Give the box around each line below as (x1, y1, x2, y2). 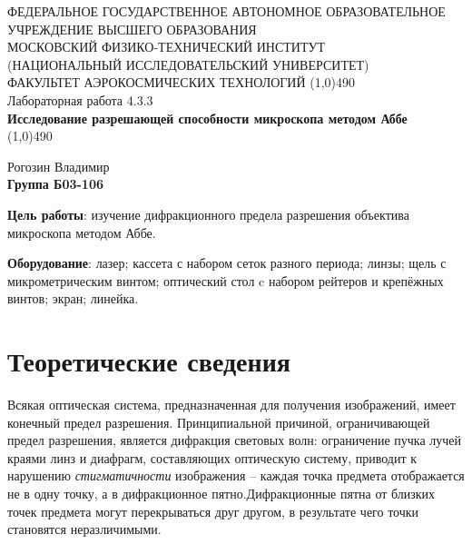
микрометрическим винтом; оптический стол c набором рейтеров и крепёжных (7, 271, 444, 290)
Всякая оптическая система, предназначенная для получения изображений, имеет (7, 395, 456, 414)
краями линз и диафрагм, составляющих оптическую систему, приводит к (7, 448, 417, 467)
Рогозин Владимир (7, 156, 110, 175)
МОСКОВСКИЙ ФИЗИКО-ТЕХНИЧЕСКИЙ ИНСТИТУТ (7, 37, 325, 56)
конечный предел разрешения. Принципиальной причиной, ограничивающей (7, 412, 430, 431)
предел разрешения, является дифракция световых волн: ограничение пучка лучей (7, 430, 462, 450)
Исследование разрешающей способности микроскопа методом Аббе (7, 108, 408, 127)
